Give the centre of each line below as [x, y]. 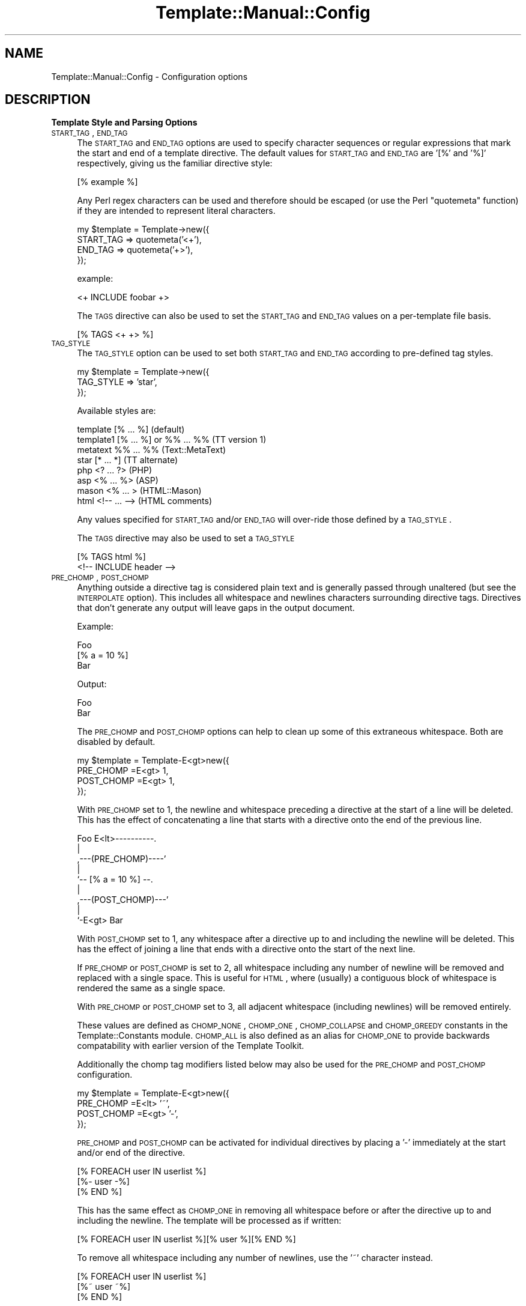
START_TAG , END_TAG [89, 133]
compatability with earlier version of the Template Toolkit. [191, 1046]
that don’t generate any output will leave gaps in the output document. [216, 608]
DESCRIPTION [48, 100]
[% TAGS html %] [111, 557]
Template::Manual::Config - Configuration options [150, 76]
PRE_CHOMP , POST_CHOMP [100, 577]
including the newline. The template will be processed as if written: [209, 1221]
